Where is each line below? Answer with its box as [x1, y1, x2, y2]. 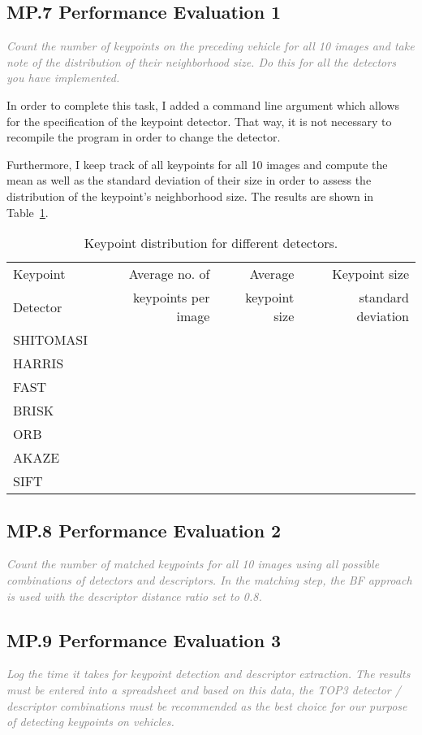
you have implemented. [6, 69, 120, 86]
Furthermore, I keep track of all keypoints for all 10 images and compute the [6, 155, 388, 172]
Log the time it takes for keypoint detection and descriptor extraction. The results [6, 665, 411, 682]
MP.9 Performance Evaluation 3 [6, 627, 282, 652]
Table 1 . [6, 203, 49, 220]
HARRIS [13, 354, 64, 373]
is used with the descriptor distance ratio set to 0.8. [6, 587, 262, 604]
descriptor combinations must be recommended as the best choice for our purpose [6, 697, 407, 714]
